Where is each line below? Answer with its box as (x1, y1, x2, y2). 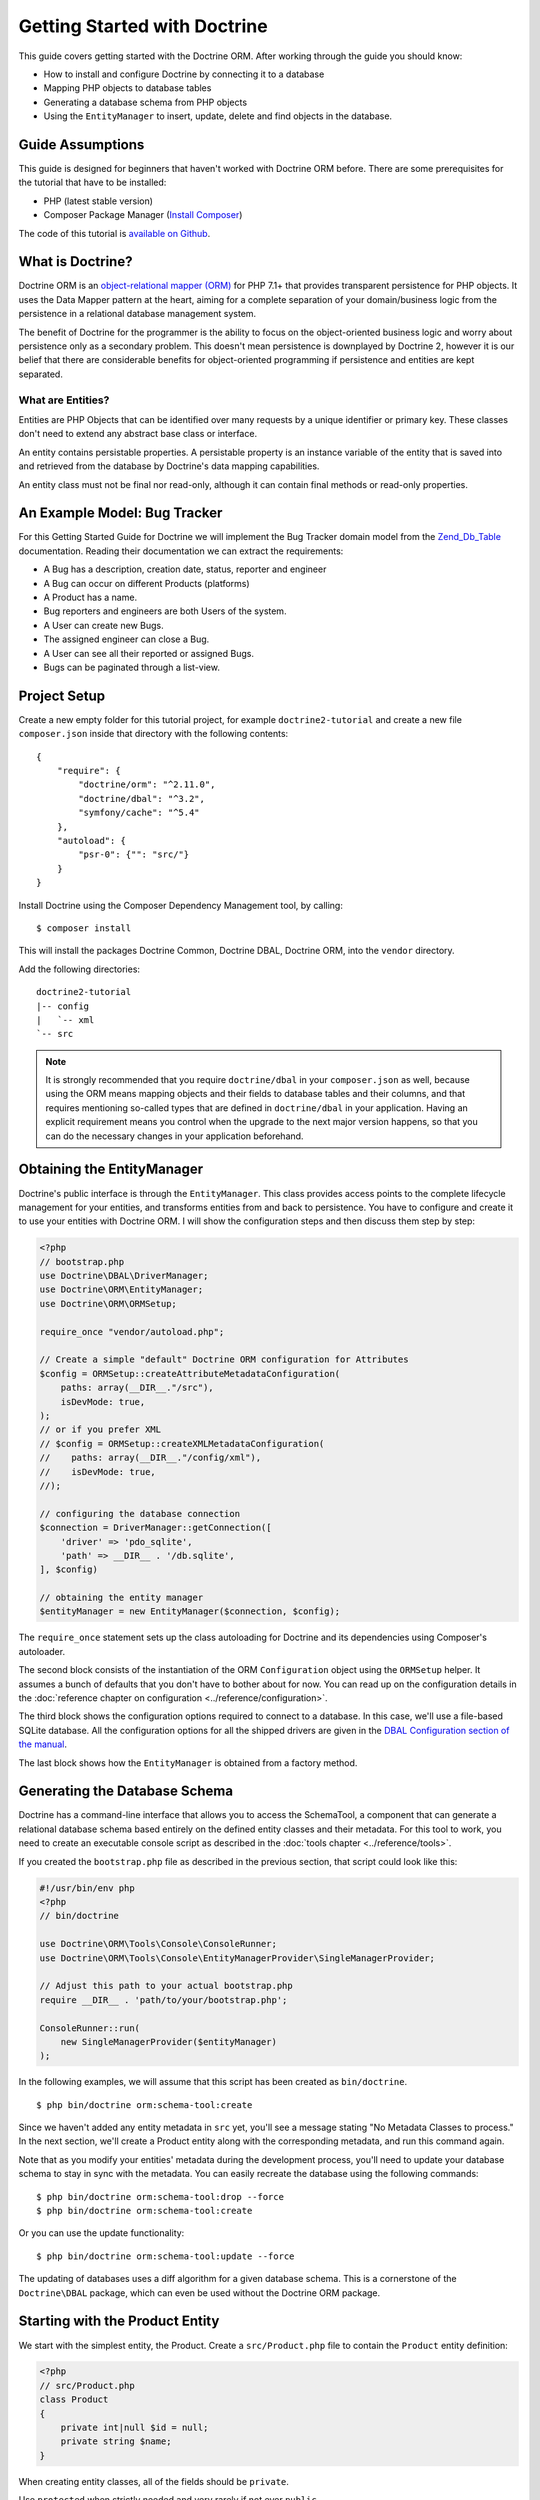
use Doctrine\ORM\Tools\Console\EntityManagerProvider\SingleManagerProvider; (39, 1952, 435, 1964)
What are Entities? (18, 393, 110, 407)
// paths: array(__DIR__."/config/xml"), (39, 1452, 262, 1464)
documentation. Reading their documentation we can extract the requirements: (18, 545, 344, 557)
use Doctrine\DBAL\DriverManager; (39, 1270, 209, 1282)
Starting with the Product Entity (18, 2313, 220, 2330)
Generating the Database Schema (18, 1783, 234, 1800)
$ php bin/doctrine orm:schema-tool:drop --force (36, 2191, 285, 2202)
